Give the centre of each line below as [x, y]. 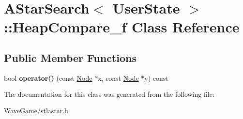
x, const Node [118, 78]
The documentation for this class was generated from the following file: [109, 94]
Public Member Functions [70, 57]
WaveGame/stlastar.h [36, 110]
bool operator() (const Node [48, 78]
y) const [156, 78]
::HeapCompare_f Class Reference [122, 27]
